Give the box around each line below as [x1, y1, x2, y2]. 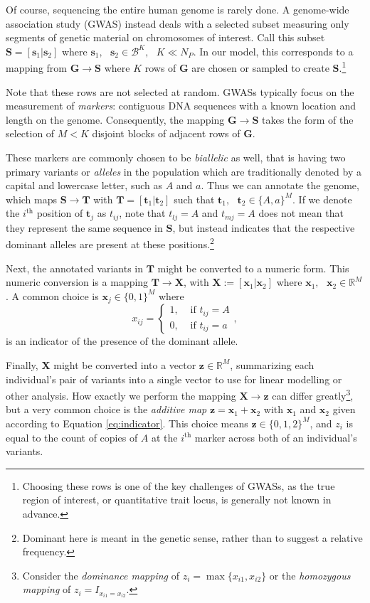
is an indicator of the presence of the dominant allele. [6, 333, 238, 348]
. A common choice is [6, 288, 99, 303]
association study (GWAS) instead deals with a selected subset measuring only [6, 16, 349, 31]
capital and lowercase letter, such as [6, 178, 162, 193]
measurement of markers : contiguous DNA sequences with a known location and [6, 98, 356, 113]
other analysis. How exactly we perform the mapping [6, 388, 236, 402]
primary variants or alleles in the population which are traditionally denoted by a [6, 164, 361, 178]
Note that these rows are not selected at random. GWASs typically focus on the [6, 84, 354, 99]
